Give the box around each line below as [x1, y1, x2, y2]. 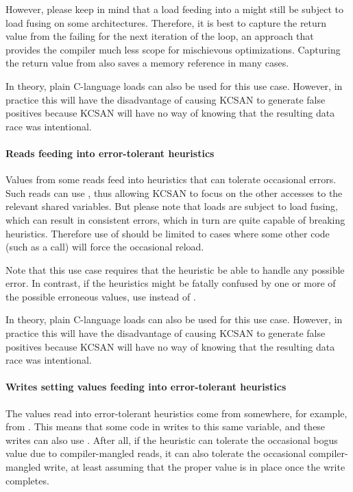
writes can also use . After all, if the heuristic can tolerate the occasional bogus [5, 432, 338, 447]
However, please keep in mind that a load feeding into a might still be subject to [5, 2, 343, 16]
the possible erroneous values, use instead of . [5, 289, 196, 303]
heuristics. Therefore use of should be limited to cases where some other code [5, 226, 330, 240]
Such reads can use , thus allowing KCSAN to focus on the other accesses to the [5, 185, 343, 200]
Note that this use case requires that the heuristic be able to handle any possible [5, 262, 345, 277]
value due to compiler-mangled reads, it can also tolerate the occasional [5, 446, 306, 460]
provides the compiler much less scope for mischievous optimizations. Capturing [5, 42, 341, 56]
